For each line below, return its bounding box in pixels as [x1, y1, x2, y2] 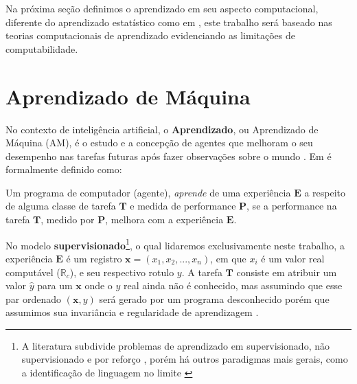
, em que [210, 251, 246, 265]
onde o [84, 278, 113, 293]
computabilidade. [5, 41, 78, 56]
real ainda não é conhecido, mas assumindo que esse [124, 278, 343, 293]
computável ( [5, 264, 60, 279]
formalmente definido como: [5, 162, 122, 177]
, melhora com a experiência [105, 212, 224, 227]
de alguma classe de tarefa [5, 199, 116, 213]
